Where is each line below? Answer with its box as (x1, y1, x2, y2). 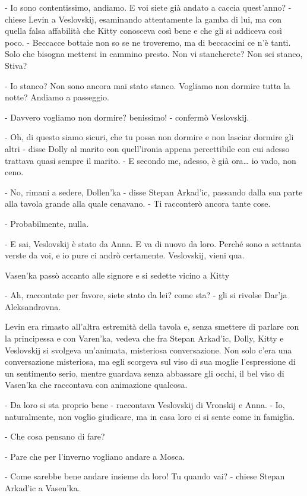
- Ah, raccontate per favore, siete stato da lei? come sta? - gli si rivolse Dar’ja (5, 289, 287, 301)
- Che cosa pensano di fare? (5, 430, 105, 443)
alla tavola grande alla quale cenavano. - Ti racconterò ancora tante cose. (5, 197, 271, 210)
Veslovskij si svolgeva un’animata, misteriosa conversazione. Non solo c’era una (5, 343, 292, 356)
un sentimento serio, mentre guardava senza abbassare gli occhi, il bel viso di (5, 367, 284, 379)
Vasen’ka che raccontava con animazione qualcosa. (5, 378, 188, 391)
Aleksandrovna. (5, 300, 61, 312)
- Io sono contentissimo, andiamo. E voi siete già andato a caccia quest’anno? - (5, 1, 292, 13)
